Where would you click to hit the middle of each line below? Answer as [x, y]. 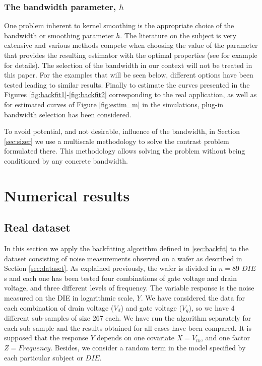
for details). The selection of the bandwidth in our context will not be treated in [128, 65]
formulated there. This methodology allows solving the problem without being [125, 151]
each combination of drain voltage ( [59, 307]
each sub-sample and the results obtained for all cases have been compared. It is [128, 327]
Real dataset [37, 227]
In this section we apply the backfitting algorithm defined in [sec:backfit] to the [126, 248]
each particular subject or [44, 357]
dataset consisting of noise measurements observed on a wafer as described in [123, 258]
